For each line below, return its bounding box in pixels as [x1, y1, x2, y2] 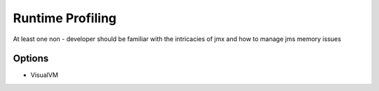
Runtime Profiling [13, 10, 117, 26]
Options [13, 53, 49, 65]
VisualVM [30, 71, 59, 79]
